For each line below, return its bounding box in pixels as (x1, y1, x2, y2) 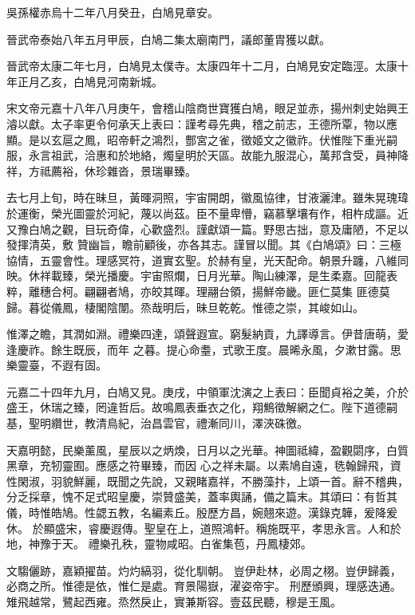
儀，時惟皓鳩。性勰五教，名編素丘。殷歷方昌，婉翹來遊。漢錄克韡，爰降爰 (6, 504, 397, 521)
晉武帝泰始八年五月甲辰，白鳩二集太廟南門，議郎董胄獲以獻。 (6, 30, 330, 47)
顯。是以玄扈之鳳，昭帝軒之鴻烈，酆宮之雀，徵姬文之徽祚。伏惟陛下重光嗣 (6, 131, 397, 148)
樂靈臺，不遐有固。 (6, 357, 107, 373)
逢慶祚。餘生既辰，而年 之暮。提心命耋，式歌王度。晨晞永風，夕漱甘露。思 (6, 341, 401, 357)
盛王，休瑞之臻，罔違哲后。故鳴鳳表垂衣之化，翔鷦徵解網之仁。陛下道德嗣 (6, 399, 397, 416)
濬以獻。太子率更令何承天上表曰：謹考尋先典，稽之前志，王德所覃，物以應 (6, 115, 397, 132)
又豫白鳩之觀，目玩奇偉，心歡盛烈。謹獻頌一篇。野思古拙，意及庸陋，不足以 (6, 220, 409, 237)
